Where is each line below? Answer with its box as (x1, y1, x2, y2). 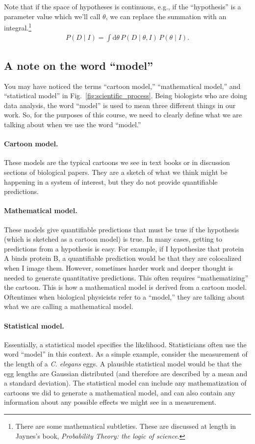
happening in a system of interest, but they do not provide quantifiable (4, 176, 218, 187)
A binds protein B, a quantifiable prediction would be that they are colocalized (4, 253, 242, 263)
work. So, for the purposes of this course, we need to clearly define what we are (4, 110, 242, 120)
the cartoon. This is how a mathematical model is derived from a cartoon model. (4, 282, 247, 292)
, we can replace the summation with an (105, 11, 227, 21)
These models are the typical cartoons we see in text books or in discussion (4, 157, 230, 167)
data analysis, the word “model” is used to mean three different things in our (4, 100, 236, 110)
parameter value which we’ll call (4, 11, 101, 21)
